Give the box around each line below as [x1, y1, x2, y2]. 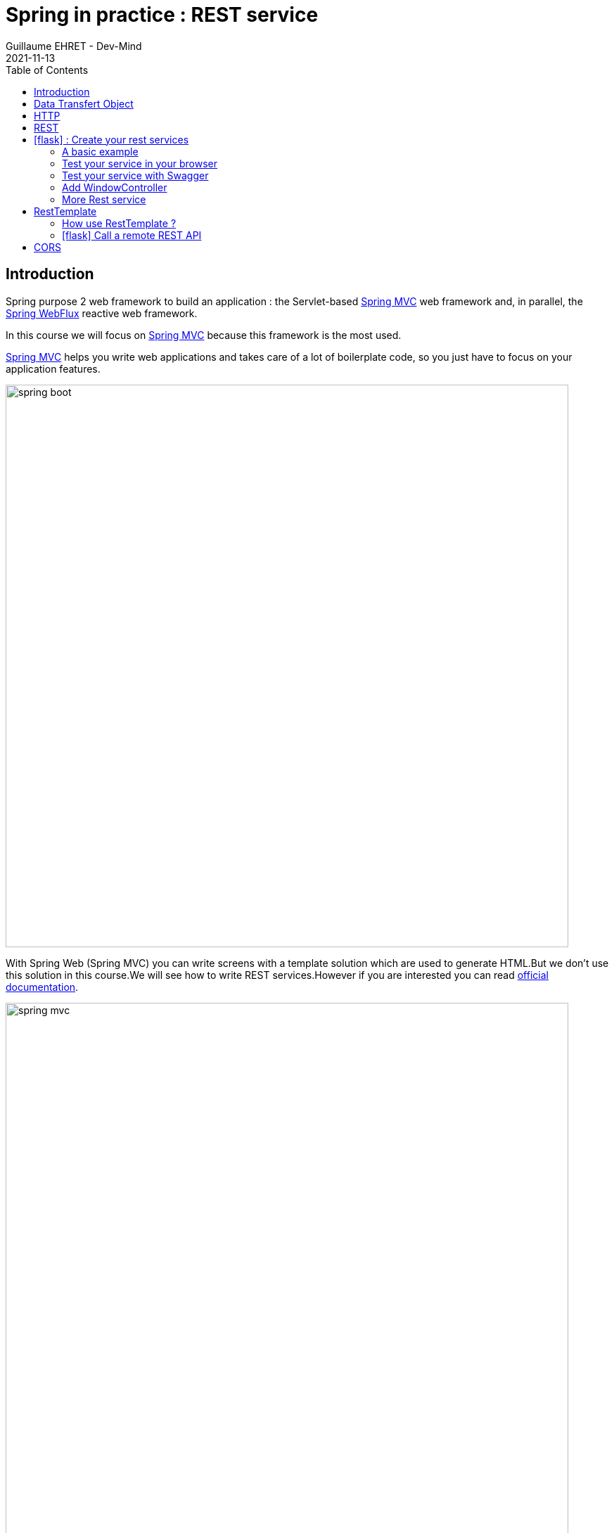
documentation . [6, 980, 79, 993]
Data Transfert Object [34, 97, 134, 110]
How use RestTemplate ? [62, 217, 177, 229]
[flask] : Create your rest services [34, 133, 189, 146]
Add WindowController [62, 181, 167, 193]
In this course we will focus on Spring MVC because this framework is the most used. [6, 328, 402, 341]
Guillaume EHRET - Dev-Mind [6, 39, 142, 52]
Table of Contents [6, 63, 89, 76]
